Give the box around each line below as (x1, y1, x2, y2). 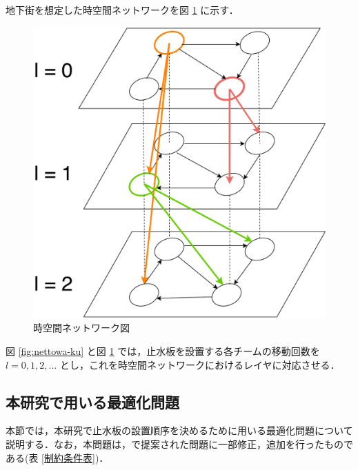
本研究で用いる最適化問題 (6, 391, 179, 412)
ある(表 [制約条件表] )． (6, 450, 109, 464)
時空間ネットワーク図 (33, 320, 130, 335)
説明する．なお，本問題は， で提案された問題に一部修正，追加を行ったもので (6, 436, 353, 451)
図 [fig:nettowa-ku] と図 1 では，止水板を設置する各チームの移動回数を (6, 343, 320, 358)
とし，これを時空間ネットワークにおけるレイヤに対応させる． (59, 357, 340, 371)
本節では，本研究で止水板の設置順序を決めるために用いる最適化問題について (6, 423, 353, 438)
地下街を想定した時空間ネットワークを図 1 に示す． (6, 3, 239, 17)
